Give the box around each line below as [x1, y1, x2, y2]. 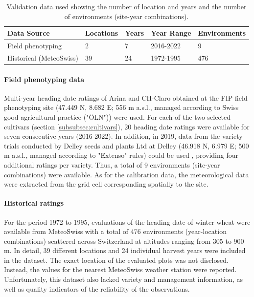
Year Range [151, 28, 191, 38]
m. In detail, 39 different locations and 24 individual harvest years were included [4, 245, 246, 255]
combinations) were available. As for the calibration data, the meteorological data [4, 169, 249, 179]
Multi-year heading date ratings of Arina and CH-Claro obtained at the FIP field [4, 92, 248, 103]
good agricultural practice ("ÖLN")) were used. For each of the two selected [4, 111, 231, 122]
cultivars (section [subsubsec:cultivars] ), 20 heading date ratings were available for [4, 121, 250, 131]
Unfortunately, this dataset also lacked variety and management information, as [4, 274, 243, 284]
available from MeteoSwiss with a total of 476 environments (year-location [4, 226, 227, 236]
